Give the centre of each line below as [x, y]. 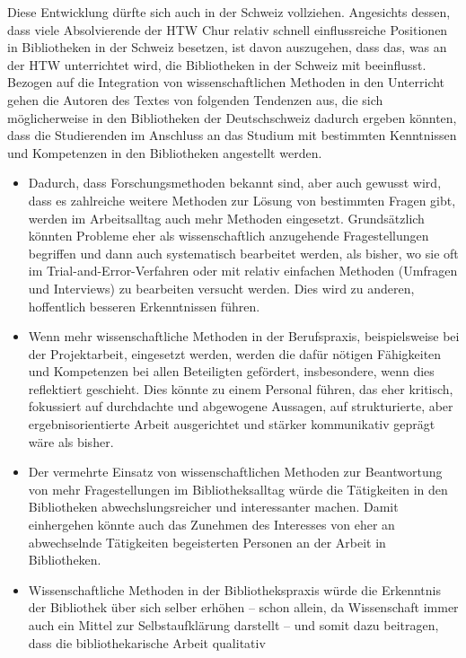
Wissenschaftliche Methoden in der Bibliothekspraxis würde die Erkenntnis [234, 589]
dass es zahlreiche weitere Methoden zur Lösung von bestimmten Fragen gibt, [242, 200]
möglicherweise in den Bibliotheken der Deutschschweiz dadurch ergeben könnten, [232, 117]
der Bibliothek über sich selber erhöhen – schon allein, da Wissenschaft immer [243, 607]
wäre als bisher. [71, 441]
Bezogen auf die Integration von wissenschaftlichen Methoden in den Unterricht [226, 82]
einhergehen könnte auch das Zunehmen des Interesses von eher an [211, 525]
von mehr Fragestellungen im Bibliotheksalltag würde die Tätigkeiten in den [238, 489]
